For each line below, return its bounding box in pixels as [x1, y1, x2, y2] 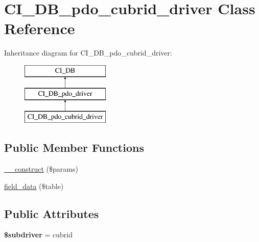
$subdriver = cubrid [4, 229, 73, 240]
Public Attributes [4, 205, 99, 221]
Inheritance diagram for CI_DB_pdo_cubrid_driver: [4, 47, 172, 58]
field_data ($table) [4, 180, 64, 191]
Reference [4, 18, 75, 39]
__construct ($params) [4, 164, 78, 174]
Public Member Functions [4, 140, 144, 155]
